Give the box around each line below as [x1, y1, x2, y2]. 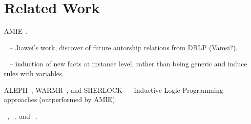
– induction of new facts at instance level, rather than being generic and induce [9, 59, 247, 69]
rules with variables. [4, 68, 64, 78]
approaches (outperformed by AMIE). [4, 94, 117, 104]
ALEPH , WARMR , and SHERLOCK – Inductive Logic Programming [4, 84, 223, 95]
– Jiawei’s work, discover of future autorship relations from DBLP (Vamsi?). [9, 42, 238, 52]
